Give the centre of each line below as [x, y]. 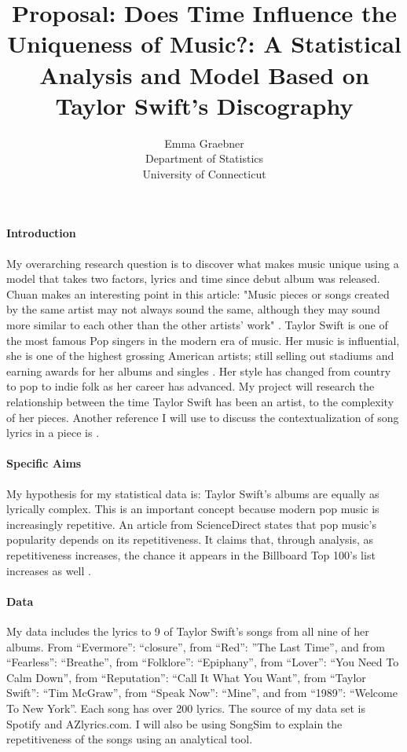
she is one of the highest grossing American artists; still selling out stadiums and [200, 356]
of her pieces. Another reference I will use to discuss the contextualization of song [203, 417]
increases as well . [49, 570]
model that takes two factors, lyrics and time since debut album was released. [193, 279]
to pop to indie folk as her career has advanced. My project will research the [191, 386]
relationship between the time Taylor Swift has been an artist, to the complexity [200, 402]
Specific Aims [44, 463]
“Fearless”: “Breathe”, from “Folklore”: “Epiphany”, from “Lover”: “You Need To [203, 662]
